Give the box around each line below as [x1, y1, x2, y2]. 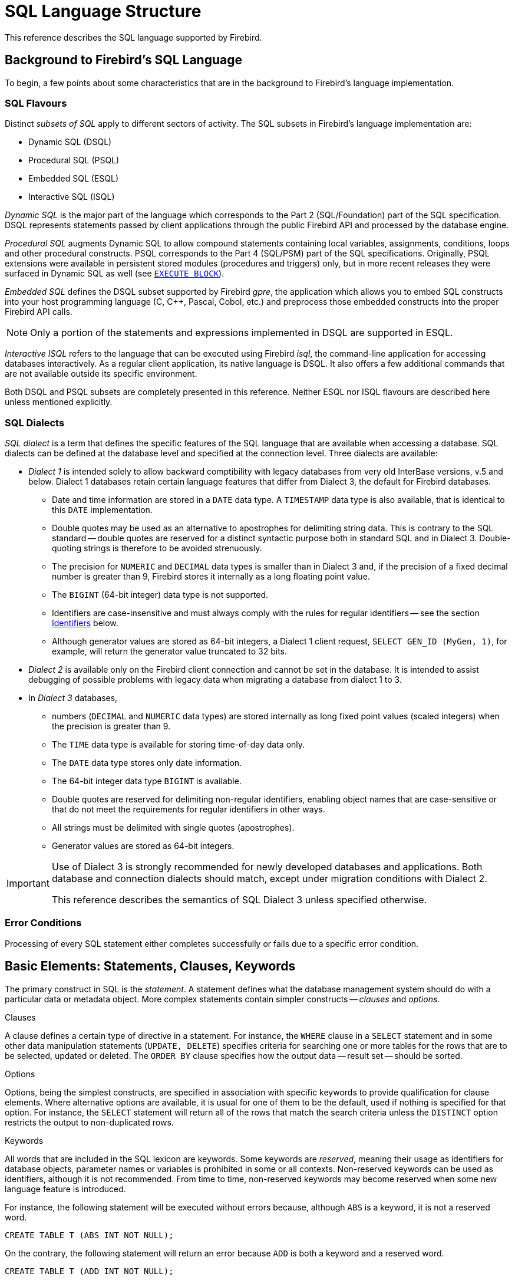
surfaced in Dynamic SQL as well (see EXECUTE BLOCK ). [5, 268, 225, 279]
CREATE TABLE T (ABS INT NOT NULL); [5, 1230, 174, 1240]
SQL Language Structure [5, 1, 202, 21]
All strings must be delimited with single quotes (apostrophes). [52, 822, 295, 833]
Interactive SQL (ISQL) [28, 192, 115, 202]
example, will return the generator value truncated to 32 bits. [52, 646, 288, 657]
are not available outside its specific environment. [5, 368, 197, 379]
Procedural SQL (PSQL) [28, 155, 120, 166]
